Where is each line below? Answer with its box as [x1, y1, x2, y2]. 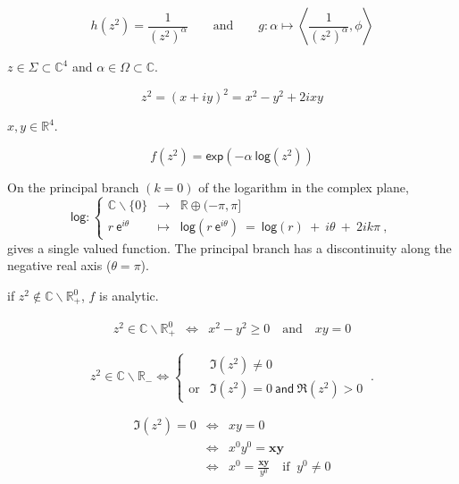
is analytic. [99, 286, 159, 305]
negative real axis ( [7, 256, 112, 275]
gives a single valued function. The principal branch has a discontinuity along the [7, 238, 452, 257]
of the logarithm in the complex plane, [198, 177, 409, 196]
